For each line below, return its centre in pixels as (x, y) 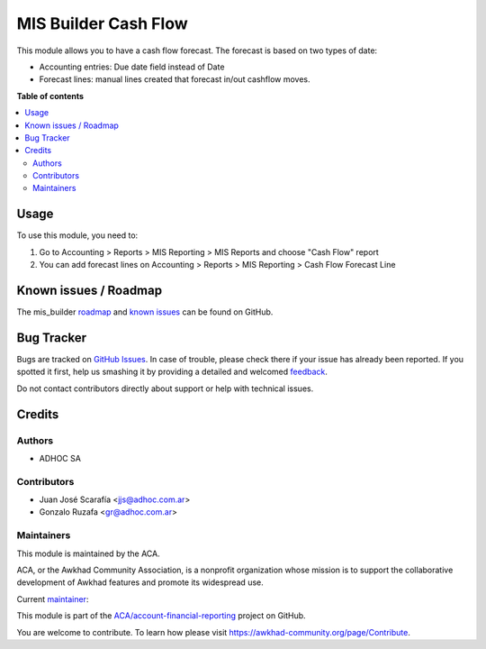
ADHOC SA (60, 458)
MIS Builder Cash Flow (102, 23)
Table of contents (50, 96)
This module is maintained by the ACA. (89, 553)
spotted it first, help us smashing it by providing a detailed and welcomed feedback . (172, 372)
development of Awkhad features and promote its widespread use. (140, 582)
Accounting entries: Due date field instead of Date (132, 67)
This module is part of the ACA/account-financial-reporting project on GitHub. (161, 616)
